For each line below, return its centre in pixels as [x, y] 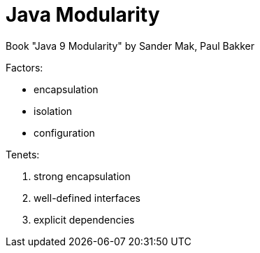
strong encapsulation [82, 176]
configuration [64, 132]
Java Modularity [83, 15]
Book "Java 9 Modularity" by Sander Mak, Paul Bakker [130, 46]
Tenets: [23, 154]
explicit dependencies [84, 219]
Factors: [24, 67]
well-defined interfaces [87, 198]
